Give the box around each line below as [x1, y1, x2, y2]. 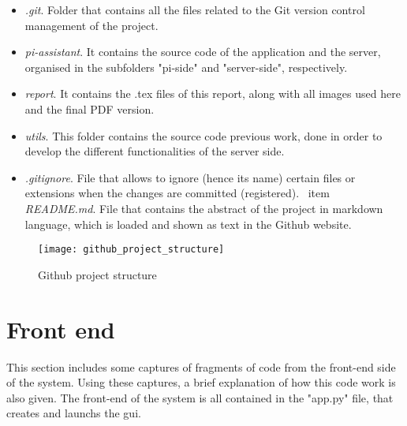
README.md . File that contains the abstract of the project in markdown [24, 200, 383, 216]
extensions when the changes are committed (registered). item [24, 185, 330, 201]
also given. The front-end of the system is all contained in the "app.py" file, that [6, 389, 394, 405]
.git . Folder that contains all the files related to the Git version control [24, 2, 365, 17]
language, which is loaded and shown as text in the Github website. [24, 215, 352, 232]
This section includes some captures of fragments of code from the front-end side [6, 358, 396, 375]
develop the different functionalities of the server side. [24, 143, 285, 159]
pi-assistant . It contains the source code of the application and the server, [24, 43, 381, 60]
